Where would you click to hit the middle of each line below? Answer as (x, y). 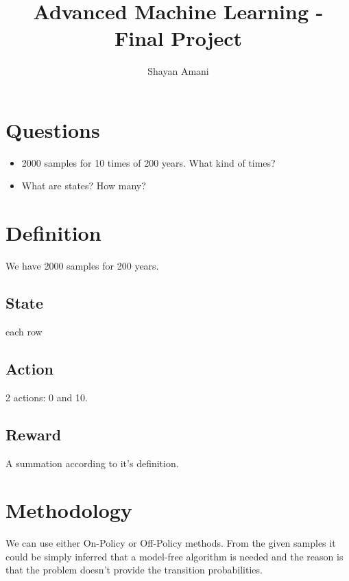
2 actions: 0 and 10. (47, 397)
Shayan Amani (178, 71)
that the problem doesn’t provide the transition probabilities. (134, 570)
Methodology (69, 510)
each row (24, 331)
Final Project (178, 38)
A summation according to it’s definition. (92, 463)
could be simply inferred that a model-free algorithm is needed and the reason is (174, 556)
